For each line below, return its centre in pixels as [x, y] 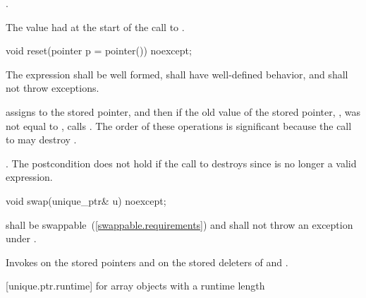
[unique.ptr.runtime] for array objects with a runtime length [135, 286]
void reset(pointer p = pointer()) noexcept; [99, 50]
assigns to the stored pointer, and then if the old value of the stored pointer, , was [183, 111]
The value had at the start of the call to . [95, 26]
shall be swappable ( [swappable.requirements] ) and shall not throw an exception [179, 224]
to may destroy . [41, 139]
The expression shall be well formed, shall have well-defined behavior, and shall [177, 74]
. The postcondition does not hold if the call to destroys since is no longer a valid [181, 163]
